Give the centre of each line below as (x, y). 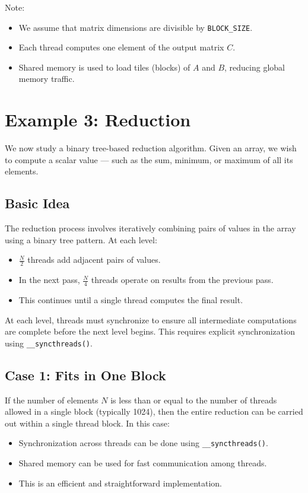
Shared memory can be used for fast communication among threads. (143, 463)
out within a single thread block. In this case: (87, 423)
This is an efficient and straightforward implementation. (120, 483)
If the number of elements (52, 400)
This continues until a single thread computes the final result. (131, 299)
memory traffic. (47, 79)
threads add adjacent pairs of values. (94, 260)
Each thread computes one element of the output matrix (121, 47)
